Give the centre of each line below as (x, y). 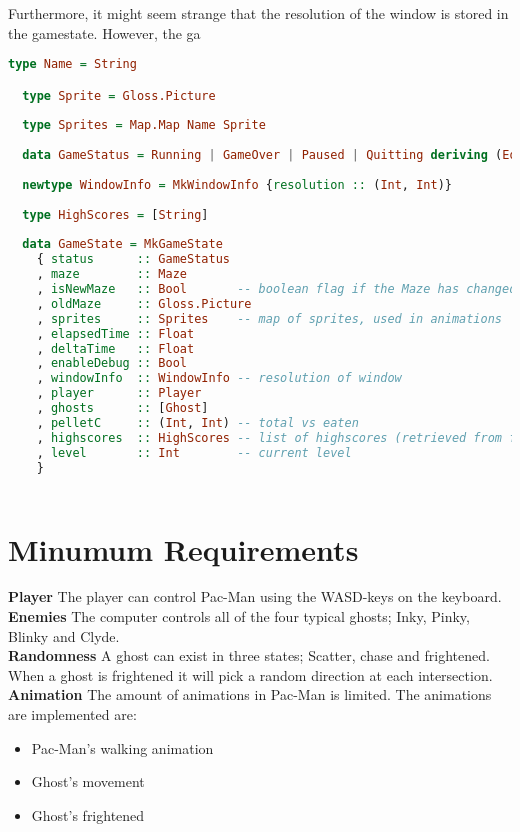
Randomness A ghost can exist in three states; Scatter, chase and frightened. (249, 655)
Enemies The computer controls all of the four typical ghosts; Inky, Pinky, (239, 616)
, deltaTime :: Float (115, 348)
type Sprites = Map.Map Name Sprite (144, 125)
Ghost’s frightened (88, 814)
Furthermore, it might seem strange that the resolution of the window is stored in (258, 13)
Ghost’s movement (88, 781)
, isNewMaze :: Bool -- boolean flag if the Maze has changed (276, 289)
